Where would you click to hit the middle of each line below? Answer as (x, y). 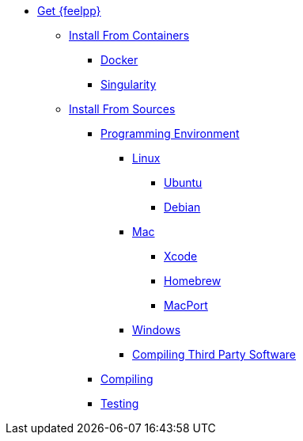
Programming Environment (170, 133)
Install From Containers (129, 35)
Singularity (129, 84)
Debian (182, 207)
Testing (120, 403)
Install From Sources (122, 109)
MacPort (186, 305)
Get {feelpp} (69, 11)
